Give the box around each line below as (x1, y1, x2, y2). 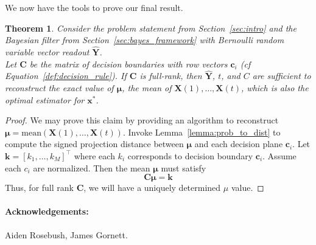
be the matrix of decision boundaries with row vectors (29, 57, 228, 70)
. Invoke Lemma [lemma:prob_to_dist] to (122, 125, 281, 138)
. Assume (262, 149, 297, 162)
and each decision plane (194, 137, 283, 150)
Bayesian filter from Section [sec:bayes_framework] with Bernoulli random (5, 33, 284, 46)
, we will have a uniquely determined (83, 181, 221, 194)
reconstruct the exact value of (5, 81, 114, 94)
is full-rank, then (139, 69, 202, 82)
